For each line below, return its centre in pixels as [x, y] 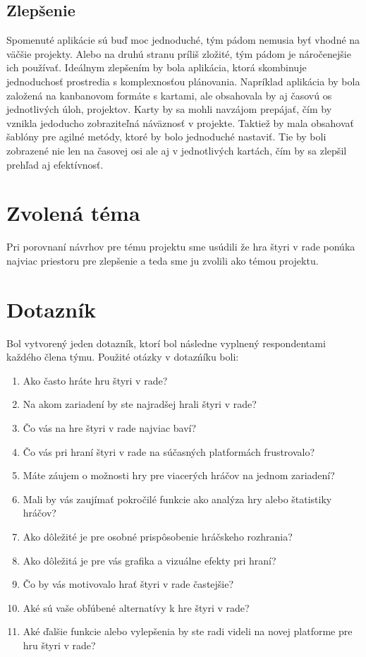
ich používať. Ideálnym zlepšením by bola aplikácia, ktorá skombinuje [157, 67]
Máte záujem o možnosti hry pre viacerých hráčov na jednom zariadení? [179, 475]
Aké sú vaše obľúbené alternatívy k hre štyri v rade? [136, 607]
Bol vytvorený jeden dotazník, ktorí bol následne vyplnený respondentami [166, 343]
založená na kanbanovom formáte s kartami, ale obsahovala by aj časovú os [169, 95]
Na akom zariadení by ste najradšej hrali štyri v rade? [140, 404]
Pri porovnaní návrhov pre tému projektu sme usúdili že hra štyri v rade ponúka [181, 247]
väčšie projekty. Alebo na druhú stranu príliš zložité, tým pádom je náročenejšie [179, 53]
